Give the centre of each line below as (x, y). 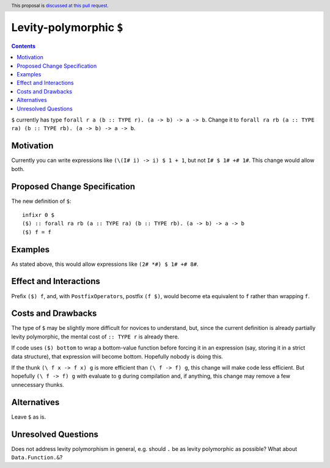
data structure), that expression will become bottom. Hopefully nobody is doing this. (117, 356)
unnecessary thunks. (38, 384)
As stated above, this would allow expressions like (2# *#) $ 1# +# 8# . (105, 264)
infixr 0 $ (38, 215)
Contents (24, 46)
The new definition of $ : (41, 201)
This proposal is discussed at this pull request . (60, 5)
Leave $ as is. (28, 417)
